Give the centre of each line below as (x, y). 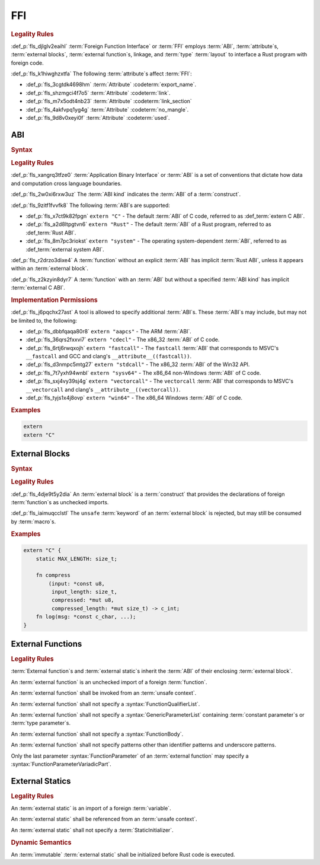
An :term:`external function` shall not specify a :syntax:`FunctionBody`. (97, 734)
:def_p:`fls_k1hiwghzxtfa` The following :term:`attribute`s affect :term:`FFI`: (101, 74)
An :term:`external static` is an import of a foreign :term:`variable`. (91, 808)
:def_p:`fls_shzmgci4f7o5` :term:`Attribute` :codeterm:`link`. (98, 93)
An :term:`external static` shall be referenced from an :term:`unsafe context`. (104, 819)
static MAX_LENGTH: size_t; (77, 559)
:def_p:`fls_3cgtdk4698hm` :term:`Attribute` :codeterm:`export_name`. (111, 85)
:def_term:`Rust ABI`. (51, 233)
